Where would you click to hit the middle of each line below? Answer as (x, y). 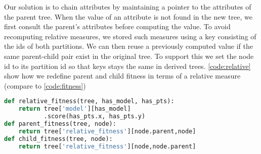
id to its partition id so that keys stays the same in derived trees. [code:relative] (127, 66)
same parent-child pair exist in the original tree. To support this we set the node (129, 56)
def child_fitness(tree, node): (58, 139)
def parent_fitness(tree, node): (60, 124)
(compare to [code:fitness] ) (45, 85)
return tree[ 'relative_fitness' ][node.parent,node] (107, 131)
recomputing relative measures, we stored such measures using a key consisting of (130, 36)
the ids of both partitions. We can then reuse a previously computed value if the (128, 46)
